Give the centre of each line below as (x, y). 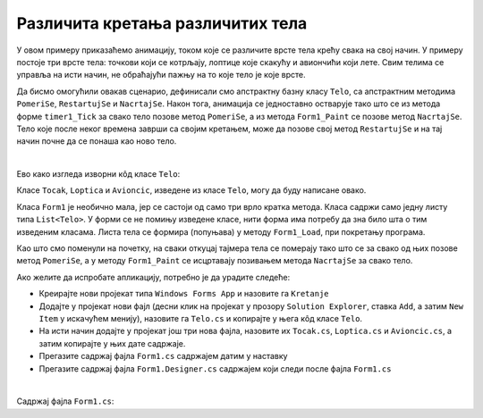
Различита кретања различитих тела (162, 23)
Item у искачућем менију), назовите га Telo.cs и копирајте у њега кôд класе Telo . (200, 318)
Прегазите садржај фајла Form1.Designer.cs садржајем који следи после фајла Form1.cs (215, 368)
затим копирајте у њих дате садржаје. (112, 343)
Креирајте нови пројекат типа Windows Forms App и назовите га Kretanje (184, 294)
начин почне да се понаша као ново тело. (97, 141)
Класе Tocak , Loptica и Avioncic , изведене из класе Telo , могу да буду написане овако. (191, 190)
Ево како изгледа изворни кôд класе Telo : (98, 174)
